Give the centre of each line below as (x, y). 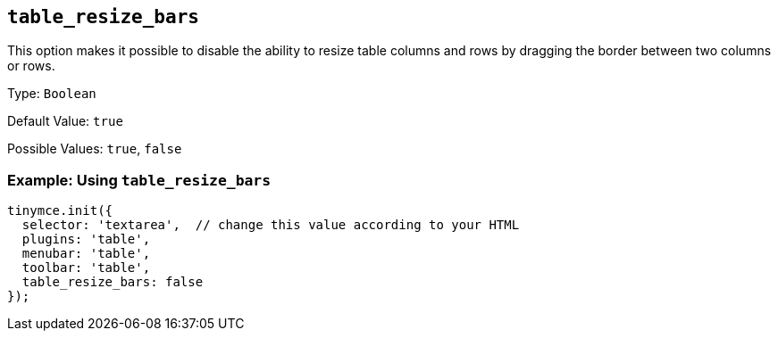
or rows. (31, 66)
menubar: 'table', (86, 254)
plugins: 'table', (86, 239)
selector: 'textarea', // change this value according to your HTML (271, 225)
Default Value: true (65, 121)
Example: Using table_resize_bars (139, 180)
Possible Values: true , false (95, 149)
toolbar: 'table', (86, 268)
